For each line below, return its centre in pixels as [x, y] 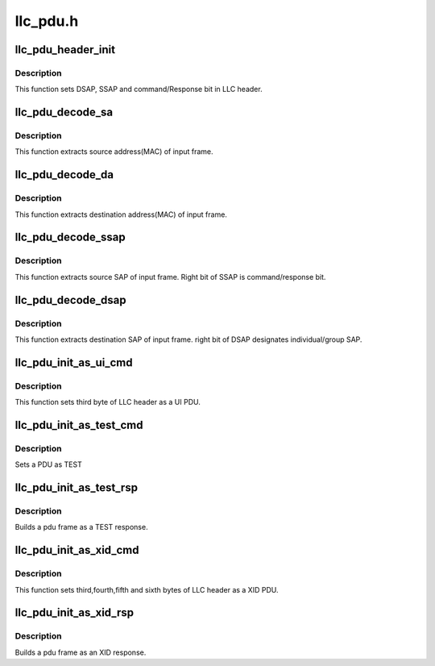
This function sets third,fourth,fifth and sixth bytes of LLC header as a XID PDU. [147, 589]
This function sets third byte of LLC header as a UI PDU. [108, 402]
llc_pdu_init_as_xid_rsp [75, 613]
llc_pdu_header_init [65, 50]
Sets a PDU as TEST [48, 464]
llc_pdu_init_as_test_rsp [77, 488]
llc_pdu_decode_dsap [70, 300]
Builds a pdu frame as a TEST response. [81, 527]
